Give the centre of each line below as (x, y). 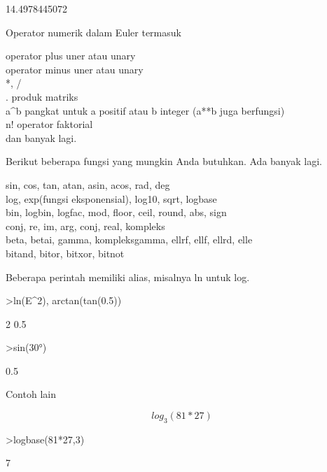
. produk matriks (42, 96)
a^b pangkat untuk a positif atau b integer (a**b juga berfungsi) (145, 110)
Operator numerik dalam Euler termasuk (93, 32)
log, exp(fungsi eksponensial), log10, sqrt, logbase (111, 198)
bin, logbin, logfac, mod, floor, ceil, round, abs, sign (116, 212)
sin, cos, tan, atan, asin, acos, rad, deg (88, 184)
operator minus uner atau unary (75, 69)
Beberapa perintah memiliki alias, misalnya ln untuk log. (128, 277)
